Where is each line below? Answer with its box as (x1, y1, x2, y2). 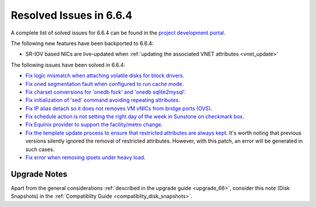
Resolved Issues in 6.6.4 (11, 9, 133, 22)
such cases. (25, 146, 55, 153)
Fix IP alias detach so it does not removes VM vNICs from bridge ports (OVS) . (25, 105, 212, 112)
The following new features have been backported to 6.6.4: (11, 40, 154, 47)
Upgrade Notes (11, 169, 67, 179)
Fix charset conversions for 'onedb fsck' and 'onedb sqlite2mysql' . (25, 88, 187, 95)
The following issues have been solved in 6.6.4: (11, 61, 126, 68)
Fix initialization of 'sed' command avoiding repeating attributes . (25, 96, 180, 103)
